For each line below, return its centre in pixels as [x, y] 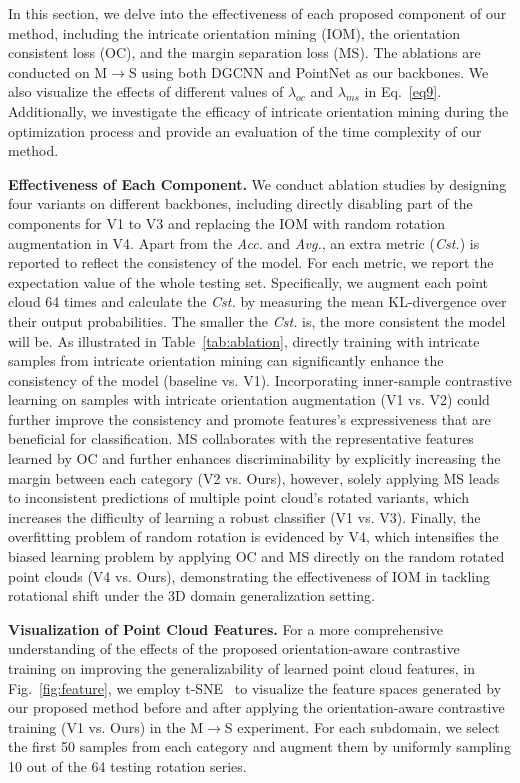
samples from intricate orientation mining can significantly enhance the [226, 360]
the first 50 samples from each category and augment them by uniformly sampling [259, 746]
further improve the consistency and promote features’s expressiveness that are [249, 418]
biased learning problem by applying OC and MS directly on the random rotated [256, 556]
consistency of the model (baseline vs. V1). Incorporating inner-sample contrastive [260, 379]
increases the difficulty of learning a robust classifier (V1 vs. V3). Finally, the [244, 516]
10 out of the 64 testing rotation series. [127, 765]
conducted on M [58, 71]
